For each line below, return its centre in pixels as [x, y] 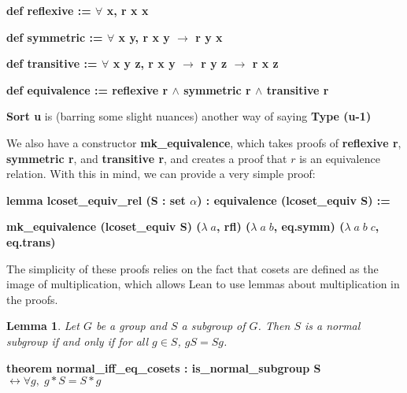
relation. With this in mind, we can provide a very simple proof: [161, 174]
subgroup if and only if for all [78, 341]
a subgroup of [213, 326]
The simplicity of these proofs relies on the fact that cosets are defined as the [192, 268]
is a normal [333, 326]
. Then [274, 326]
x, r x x [128, 10]
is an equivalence [340, 158]
